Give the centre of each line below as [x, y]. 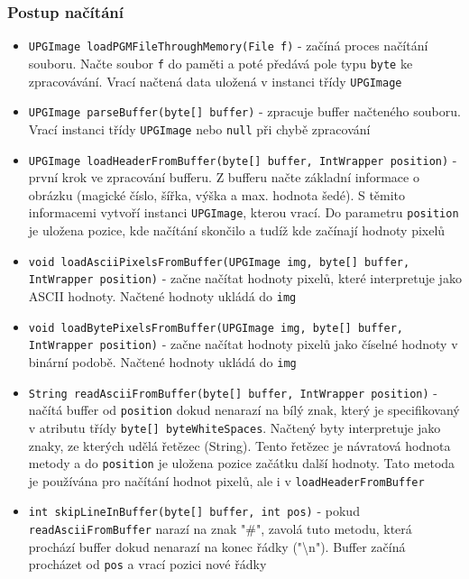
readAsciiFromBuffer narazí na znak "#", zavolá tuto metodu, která [220, 529]
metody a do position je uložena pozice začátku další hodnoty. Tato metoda [242, 463]
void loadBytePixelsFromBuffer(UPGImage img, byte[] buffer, [216, 328]
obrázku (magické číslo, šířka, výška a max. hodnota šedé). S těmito [217, 194]
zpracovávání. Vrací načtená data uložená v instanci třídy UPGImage [215, 81]
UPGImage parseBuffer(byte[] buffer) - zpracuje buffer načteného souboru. [244, 111]
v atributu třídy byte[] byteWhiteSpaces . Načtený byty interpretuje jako [234, 427]
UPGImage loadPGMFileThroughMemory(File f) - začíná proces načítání [228, 46]
